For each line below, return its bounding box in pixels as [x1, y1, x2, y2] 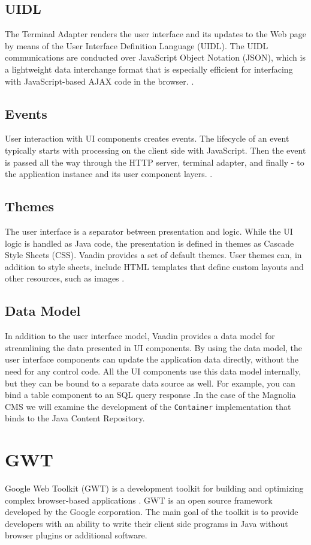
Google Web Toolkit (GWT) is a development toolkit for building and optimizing [5, 482, 304, 495]
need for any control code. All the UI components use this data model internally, [5, 364, 301, 377]
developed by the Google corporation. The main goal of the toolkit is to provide [5, 505, 298, 518]
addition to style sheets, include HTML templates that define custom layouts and [5, 260, 304, 272]
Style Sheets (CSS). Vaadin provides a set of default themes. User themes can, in [5, 248, 302, 261]
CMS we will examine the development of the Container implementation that [5, 400, 291, 412]
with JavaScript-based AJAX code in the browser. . [5, 74, 194, 87]
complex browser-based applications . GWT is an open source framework [5, 493, 273, 506]
